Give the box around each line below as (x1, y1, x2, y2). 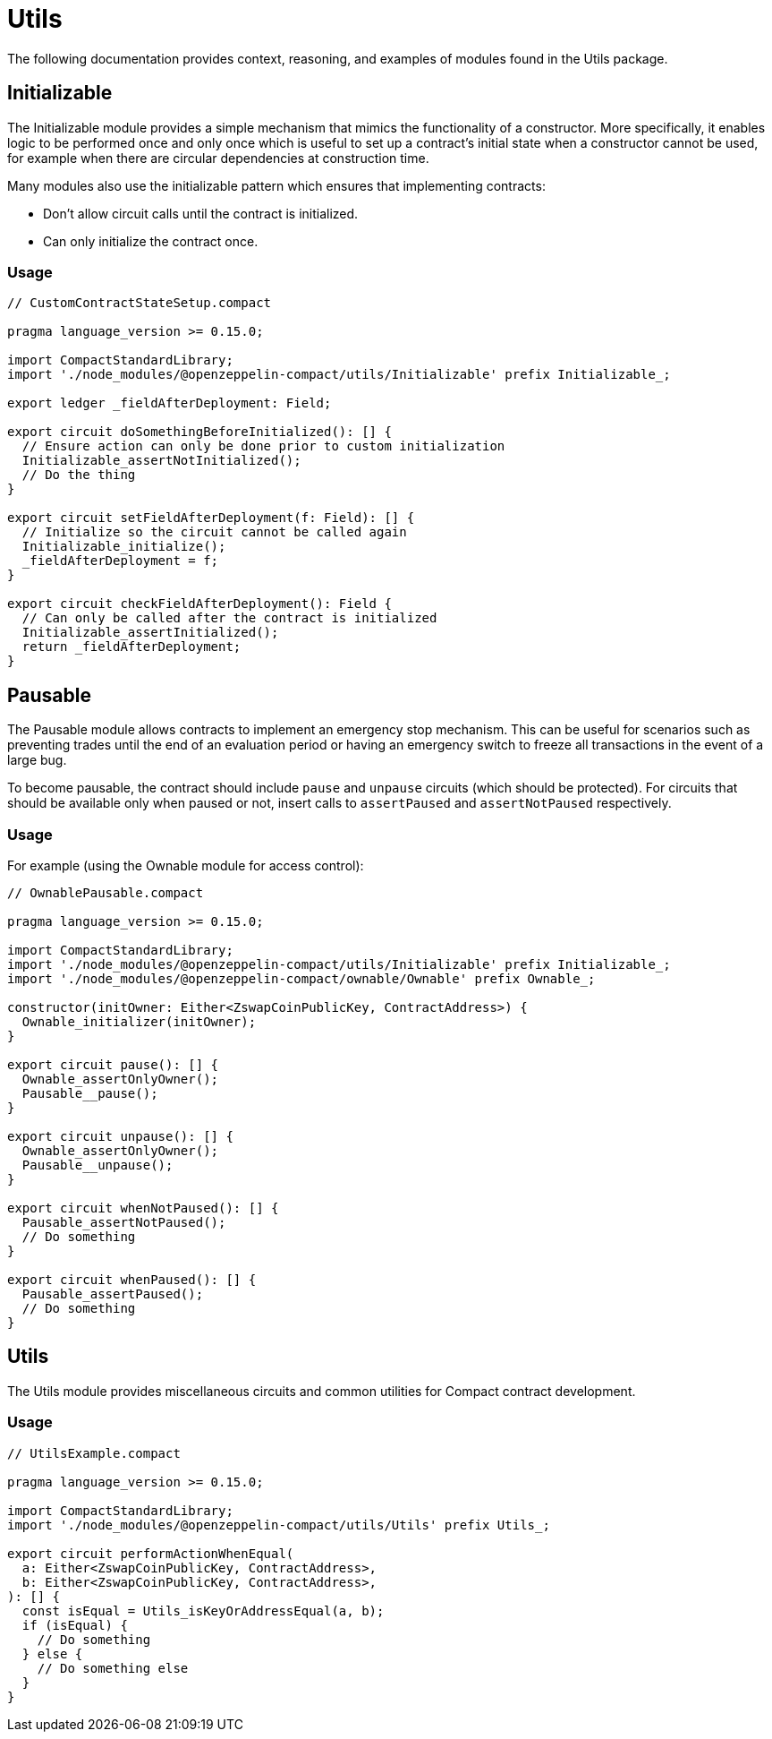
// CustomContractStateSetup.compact (7, 296, 272, 311)
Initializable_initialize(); (21, 539, 226, 554)
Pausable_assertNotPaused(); (21, 1214, 226, 1229)
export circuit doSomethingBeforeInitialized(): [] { (7, 424, 392, 440)
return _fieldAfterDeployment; (21, 639, 242, 655)
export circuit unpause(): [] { (7, 1128, 233, 1144)
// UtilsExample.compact (7, 1445, 181, 1461)
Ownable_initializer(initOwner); (21, 1014, 257, 1029)
